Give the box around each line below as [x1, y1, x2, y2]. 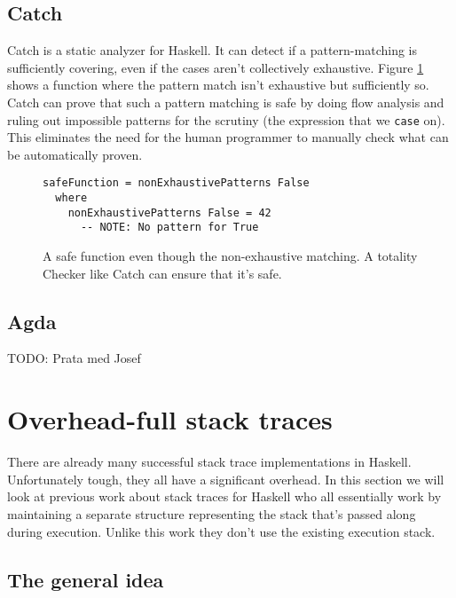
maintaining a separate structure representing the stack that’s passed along [7, 504, 416, 523]
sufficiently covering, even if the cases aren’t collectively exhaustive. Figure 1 [7, 58, 424, 76]
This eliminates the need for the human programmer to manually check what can [7, 128, 449, 146]
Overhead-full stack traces [7, 401, 333, 437]
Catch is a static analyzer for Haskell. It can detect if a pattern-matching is [7, 41, 417, 59]
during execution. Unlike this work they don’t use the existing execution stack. [7, 522, 436, 540]
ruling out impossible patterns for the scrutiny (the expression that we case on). [7, 110, 445, 129]
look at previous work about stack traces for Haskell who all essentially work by [7, 487, 442, 506]
